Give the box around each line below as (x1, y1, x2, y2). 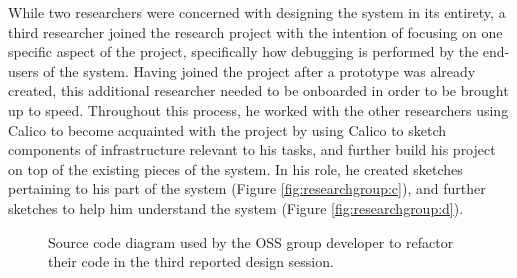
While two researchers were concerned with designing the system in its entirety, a (8, 2, 506, 22)
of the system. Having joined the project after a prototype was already (43, 60, 476, 81)
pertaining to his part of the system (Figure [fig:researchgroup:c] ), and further (8, 178, 486, 199)
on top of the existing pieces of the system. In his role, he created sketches (8, 158, 463, 179)
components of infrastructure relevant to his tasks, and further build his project (8, 139, 496, 160)
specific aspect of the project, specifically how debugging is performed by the (8, 41, 479, 62)
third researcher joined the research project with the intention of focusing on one (8, 21, 503, 42)
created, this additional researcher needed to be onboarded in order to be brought (8, 80, 509, 101)
